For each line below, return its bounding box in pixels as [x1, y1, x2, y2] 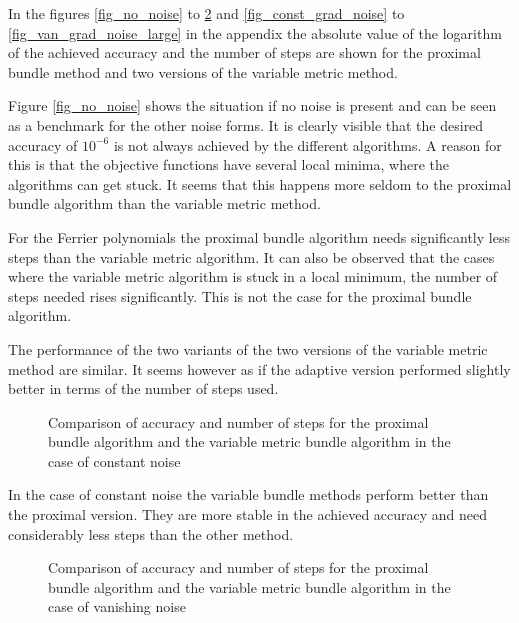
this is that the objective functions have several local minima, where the [8, 154, 449, 175]
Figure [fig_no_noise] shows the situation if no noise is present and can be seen [8, 95, 497, 116]
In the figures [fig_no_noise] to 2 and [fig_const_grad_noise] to [8, 3, 405, 23]
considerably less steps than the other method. [8, 523, 294, 544]
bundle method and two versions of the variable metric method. [8, 61, 398, 82]
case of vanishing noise [48, 596, 186, 617]
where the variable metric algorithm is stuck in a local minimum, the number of [8, 266, 498, 287]
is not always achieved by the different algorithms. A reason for [113, 134, 502, 155]
